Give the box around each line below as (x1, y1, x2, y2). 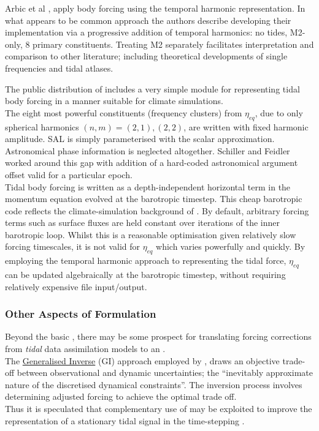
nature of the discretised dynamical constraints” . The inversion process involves (5, 378, 302, 391)
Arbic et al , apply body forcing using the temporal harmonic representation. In (5, 2, 306, 14)
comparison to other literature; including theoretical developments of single (5, 50, 288, 62)
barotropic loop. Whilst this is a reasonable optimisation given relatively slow (5, 228, 296, 241)
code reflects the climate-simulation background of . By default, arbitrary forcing (5, 204, 309, 217)
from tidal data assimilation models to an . (5, 342, 166, 355)
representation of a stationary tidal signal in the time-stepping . (5, 414, 245, 427)
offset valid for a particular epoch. (5, 168, 133, 181)
